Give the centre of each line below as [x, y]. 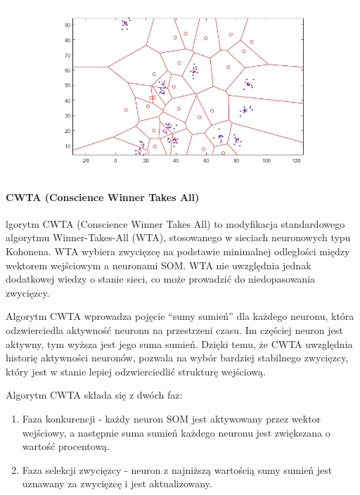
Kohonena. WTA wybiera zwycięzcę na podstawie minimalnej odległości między [178, 251]
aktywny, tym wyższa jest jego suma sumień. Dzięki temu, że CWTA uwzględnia [179, 343]
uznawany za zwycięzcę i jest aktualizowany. [117, 483]
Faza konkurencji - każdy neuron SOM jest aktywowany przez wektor [172, 419]
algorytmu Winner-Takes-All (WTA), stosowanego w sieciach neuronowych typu [178, 237]
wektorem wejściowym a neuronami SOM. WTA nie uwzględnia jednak [159, 265]
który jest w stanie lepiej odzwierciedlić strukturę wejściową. [136, 371]
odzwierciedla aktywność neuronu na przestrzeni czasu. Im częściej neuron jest [174, 330]
